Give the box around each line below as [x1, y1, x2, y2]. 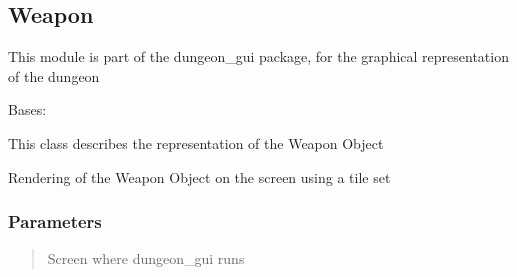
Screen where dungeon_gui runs [47, 248, 245, 269]
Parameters [8, 209, 102, 234]
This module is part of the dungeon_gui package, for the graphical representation [8, 46, 509, 67]
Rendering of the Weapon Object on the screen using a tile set [8, 166, 391, 187]
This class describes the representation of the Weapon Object [8, 132, 384, 153]
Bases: [8, 99, 47, 120]
